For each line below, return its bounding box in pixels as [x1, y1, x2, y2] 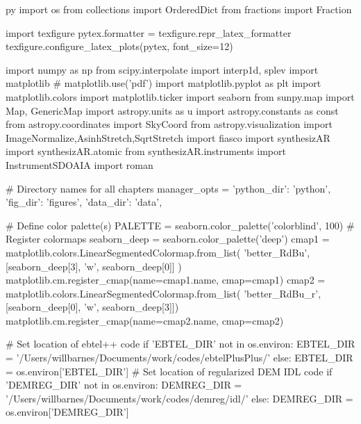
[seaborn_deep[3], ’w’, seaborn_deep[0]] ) [6, 259, 182, 273]
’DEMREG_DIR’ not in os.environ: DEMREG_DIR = [6, 377, 242, 392]
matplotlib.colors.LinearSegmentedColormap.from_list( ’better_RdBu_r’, [6, 286, 321, 300]
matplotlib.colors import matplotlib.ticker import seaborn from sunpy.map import [6, 89, 355, 104]
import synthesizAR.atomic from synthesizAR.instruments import [6, 144, 286, 158]
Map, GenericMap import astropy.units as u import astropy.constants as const [6, 103, 339, 117]
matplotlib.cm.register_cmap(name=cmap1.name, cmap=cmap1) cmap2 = [6, 272, 326, 287]
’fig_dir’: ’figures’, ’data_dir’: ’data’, [6, 195, 162, 209]
